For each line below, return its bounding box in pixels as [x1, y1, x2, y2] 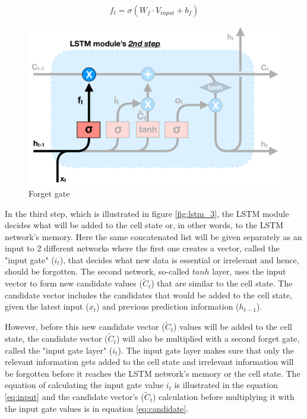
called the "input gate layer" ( [5, 344, 113, 356]
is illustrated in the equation [174, 379, 278, 391]
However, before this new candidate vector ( [5, 320, 165, 333]
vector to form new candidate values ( [5, 277, 143, 289]
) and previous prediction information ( [96, 300, 239, 313]
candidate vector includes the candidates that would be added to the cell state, [5, 288, 293, 301]
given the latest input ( [5, 300, 89, 313]
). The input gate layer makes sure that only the [118, 344, 294, 356]
